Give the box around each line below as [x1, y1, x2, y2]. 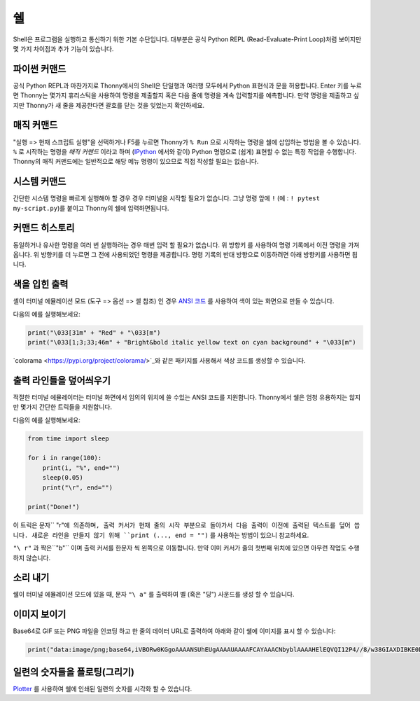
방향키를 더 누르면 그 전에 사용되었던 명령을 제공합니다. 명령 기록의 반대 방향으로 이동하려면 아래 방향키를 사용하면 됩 [41, 250, 358, 258]
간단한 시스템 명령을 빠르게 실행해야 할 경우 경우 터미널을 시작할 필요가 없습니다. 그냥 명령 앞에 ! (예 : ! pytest [13, 194, 320, 202]
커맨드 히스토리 [13, 222, 75, 234]
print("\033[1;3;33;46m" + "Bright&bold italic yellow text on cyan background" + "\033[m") [27, 338, 356, 346]
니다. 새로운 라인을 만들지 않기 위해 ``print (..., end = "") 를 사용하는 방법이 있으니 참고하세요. [13, 531, 309, 539]
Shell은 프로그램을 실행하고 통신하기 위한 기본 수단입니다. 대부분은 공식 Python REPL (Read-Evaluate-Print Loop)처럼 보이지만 [13, 35, 362, 43]
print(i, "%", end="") [42, 464, 120, 472]
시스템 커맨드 [13, 176, 66, 188]
